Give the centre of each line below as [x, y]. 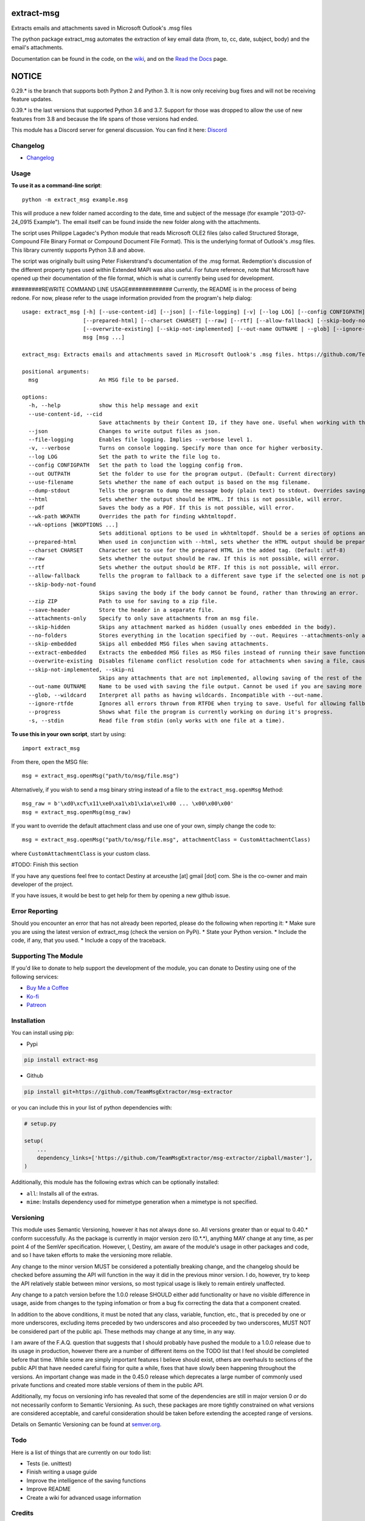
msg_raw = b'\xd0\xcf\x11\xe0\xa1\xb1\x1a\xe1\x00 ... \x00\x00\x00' [128, 804]
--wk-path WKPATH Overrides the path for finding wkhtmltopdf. [133, 516]
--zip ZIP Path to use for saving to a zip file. [123, 601]
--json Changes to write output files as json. [125, 431]
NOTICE [26, 76]
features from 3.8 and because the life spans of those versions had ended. [105, 119]
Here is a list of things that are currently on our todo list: [81, 1452]
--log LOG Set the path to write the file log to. [125, 457]
